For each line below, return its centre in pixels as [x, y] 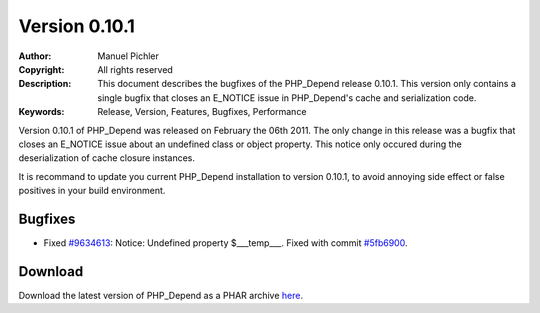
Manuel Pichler [128, 56]
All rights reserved [135, 69]
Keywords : [41, 112]
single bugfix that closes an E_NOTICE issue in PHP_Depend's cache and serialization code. [287, 97]
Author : [35, 56]
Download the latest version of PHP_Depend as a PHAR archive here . [161, 295]
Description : [45, 84]
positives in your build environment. [92, 191]
